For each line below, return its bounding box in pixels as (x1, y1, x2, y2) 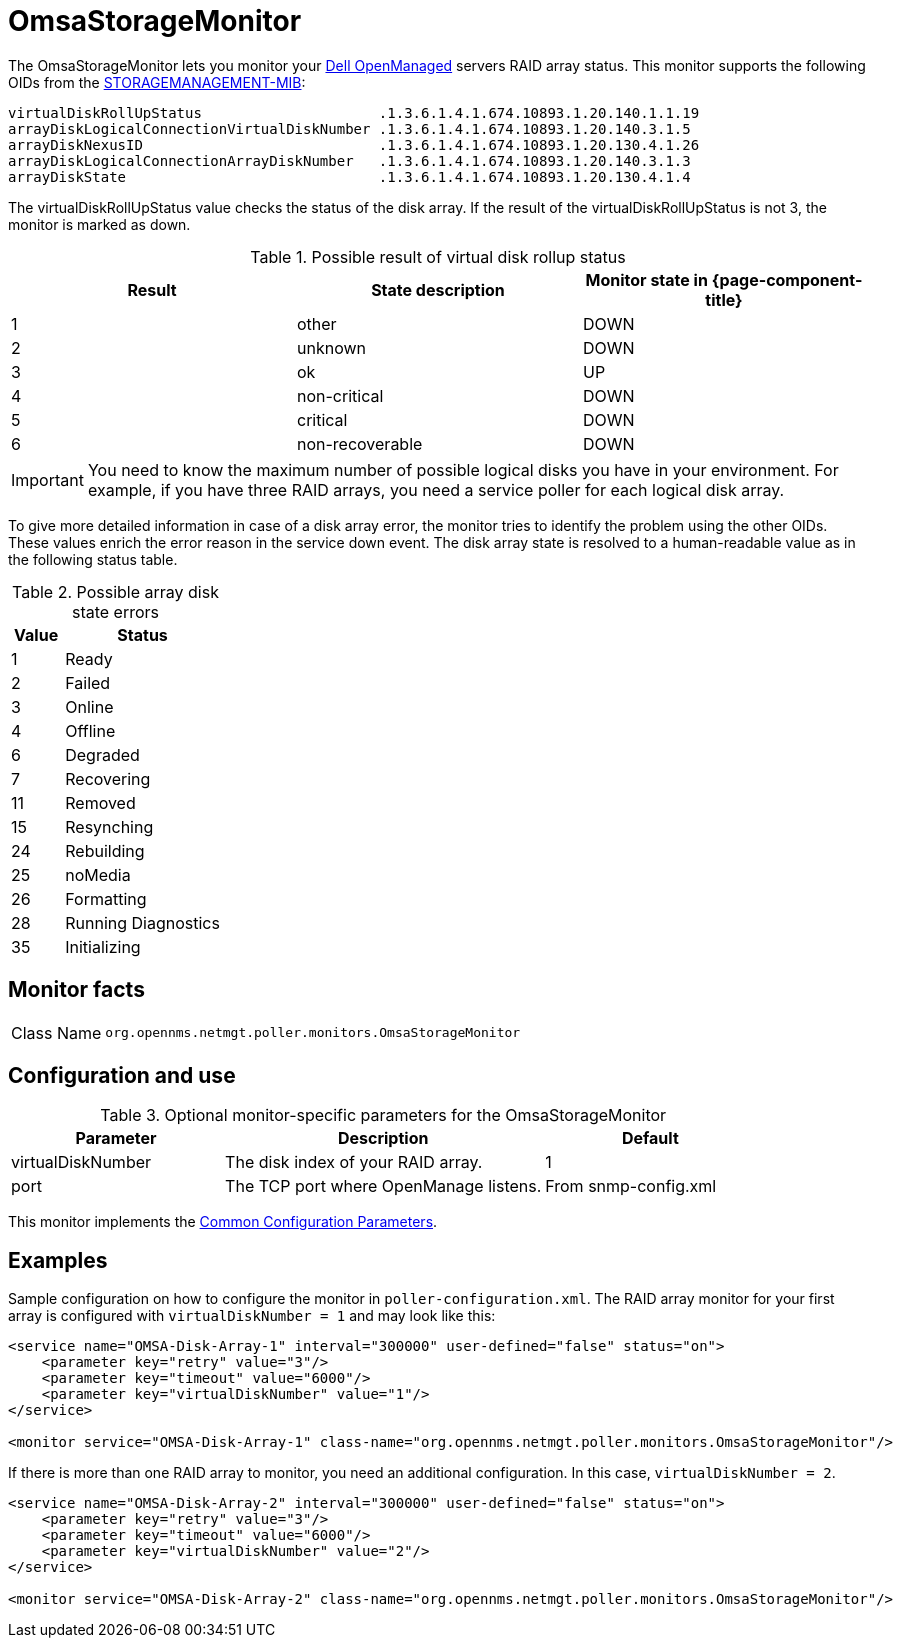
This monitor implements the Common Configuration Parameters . (8, 1213, 438, 1231)
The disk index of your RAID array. (225, 1152, 483, 1173)
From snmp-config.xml (545, 1176, 717, 1197)
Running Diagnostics (65, 912, 220, 933)
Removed (65, 792, 136, 813)
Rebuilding (65, 840, 145, 861)
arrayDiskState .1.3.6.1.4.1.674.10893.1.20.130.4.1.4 (8, 168, 691, 185)
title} (705, 289, 743, 310)
